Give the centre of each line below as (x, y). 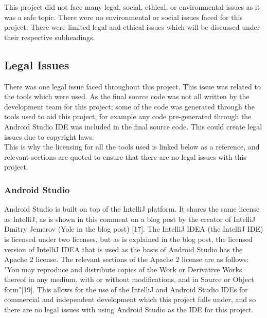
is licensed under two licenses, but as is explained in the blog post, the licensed (128, 239)
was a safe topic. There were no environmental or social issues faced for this (123, 17)
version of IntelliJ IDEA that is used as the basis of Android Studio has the (123, 249)
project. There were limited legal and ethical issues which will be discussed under (132, 27)
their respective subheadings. (50, 37)
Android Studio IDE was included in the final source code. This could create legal (133, 126)
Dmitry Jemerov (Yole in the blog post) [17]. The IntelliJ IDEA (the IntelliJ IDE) (134, 229)
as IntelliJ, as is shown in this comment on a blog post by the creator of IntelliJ (130, 219)
